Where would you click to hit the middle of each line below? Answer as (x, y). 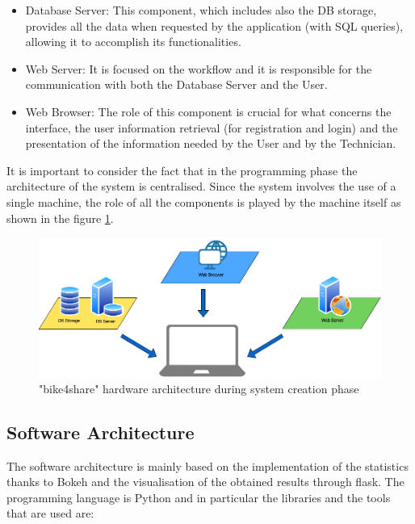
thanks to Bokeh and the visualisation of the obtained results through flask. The (205, 482)
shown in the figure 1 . (60, 218)
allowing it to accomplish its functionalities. (133, 42)
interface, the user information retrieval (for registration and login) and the (212, 127)
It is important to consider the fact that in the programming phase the (182, 170)
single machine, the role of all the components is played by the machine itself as (204, 201)
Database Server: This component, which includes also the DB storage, (201, 10)
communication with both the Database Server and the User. (176, 84)
